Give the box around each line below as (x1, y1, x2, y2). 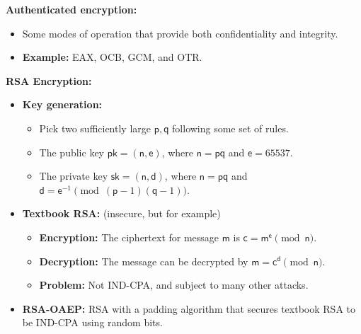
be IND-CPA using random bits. (22, 315, 163, 330)
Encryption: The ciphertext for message (39, 229, 219, 244)
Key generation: (22, 97, 103, 112)
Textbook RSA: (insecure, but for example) (22, 206, 221, 221)
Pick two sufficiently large (39, 120, 151, 135)
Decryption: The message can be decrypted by (39, 253, 248, 268)
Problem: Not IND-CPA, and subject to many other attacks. (39, 277, 309, 292)
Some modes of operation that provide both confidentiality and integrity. (22, 25, 338, 40)
